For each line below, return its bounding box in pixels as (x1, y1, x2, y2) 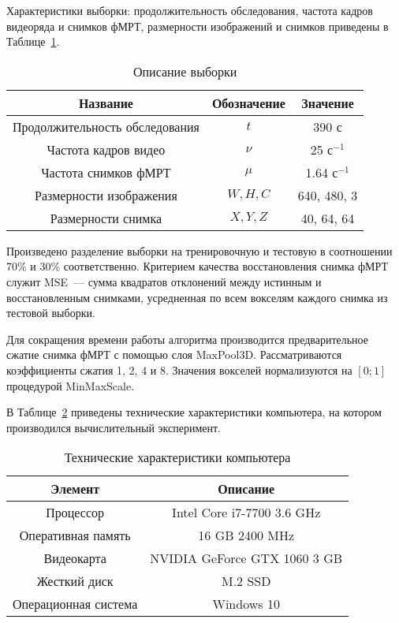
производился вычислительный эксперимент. (6, 419, 221, 435)
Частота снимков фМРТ (41, 162, 171, 181)
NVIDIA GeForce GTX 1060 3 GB (150, 549, 343, 568)
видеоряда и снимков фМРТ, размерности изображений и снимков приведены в (6, 17, 389, 34)
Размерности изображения (35, 185, 177, 204)
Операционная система (13, 595, 138, 614)
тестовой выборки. (6, 304, 95, 321)
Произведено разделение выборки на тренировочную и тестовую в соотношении (6, 242, 393, 259)
